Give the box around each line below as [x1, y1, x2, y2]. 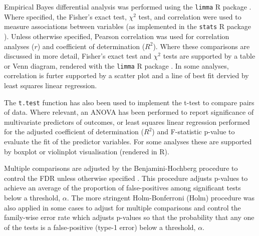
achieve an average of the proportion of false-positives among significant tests [4, 182, 241, 193]
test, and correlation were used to [138, 11, 241, 22]
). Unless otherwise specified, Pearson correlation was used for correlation [4, 31, 229, 41]
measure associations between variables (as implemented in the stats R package [4, 21, 251, 32]
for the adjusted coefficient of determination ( [4, 126, 144, 137]
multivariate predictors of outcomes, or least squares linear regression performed [4, 116, 250, 127]
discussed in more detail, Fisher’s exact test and [4, 51, 151, 61]
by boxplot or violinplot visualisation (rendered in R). [4, 146, 169, 156]
